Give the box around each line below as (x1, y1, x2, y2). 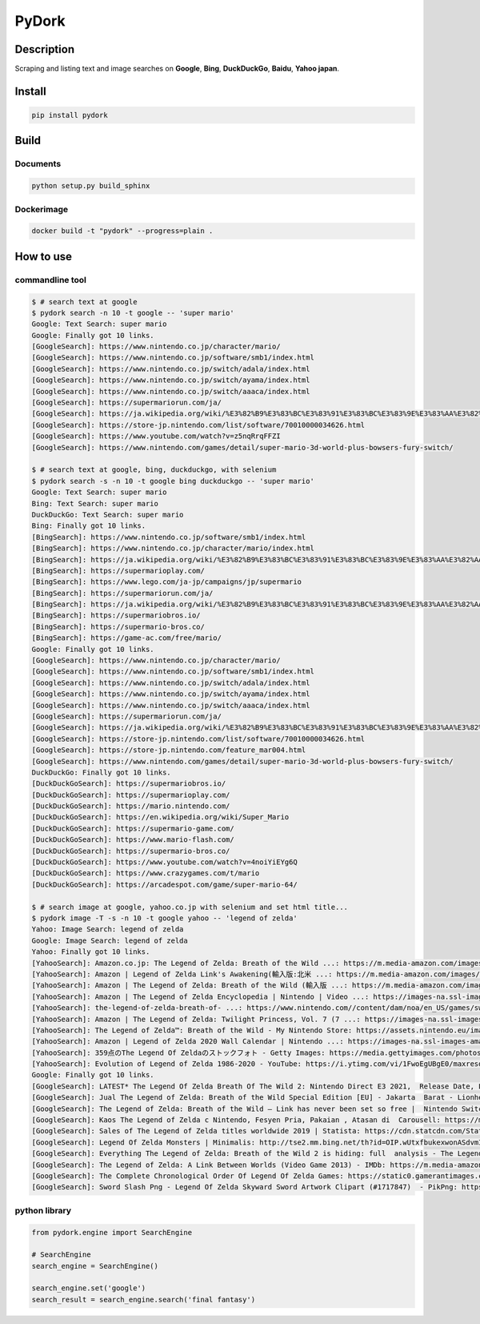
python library (14, 1205, 72, 1216)
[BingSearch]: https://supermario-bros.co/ (31, 622, 206, 631)
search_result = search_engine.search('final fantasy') (31, 1294, 256, 1304)
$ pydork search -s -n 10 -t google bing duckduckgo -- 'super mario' (31, 477, 315, 485)
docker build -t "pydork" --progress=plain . (31, 227, 214, 235)
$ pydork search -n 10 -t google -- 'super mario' (31, 308, 235, 317)
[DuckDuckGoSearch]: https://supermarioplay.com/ (31, 790, 230, 799)
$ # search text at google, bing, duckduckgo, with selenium (31, 465, 277, 474)
